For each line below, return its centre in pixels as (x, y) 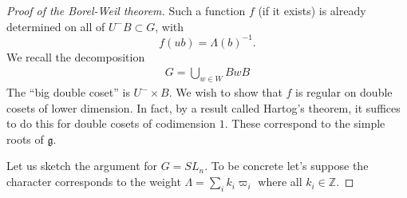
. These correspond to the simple (305, 123)
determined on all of (56, 26)
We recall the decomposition (76, 56)
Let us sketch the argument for (82, 166)
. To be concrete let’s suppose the (286, 166)
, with (170, 26)
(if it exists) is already (312, 10)
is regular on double (344, 92)
